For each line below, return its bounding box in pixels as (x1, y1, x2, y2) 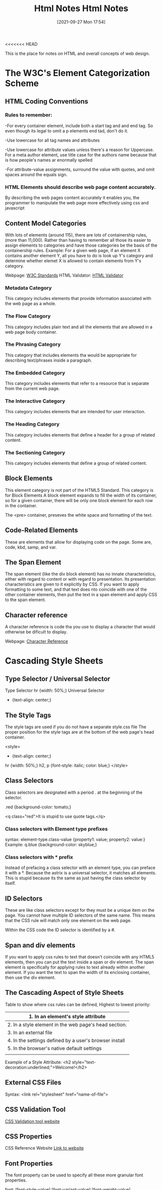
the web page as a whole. (5, 301, 57, 306)
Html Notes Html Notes (34, 3, 129, 14)
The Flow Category (5, 313, 51, 319)
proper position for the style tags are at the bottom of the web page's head (5, 729, 154, 735)
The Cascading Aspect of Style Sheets (5, 989, 124, 997)
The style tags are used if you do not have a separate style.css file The (5, 724, 147, 730)
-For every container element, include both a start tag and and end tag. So (5, 122, 153, 129)
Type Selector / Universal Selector (5, 674, 110, 683)
